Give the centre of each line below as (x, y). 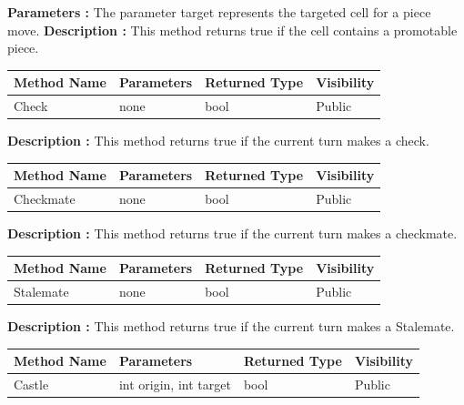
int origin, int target (175, 385)
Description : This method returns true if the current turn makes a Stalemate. (231, 326)
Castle (31, 385)
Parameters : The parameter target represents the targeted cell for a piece (219, 12)
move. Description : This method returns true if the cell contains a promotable (232, 30)
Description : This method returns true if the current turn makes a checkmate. (232, 233)
